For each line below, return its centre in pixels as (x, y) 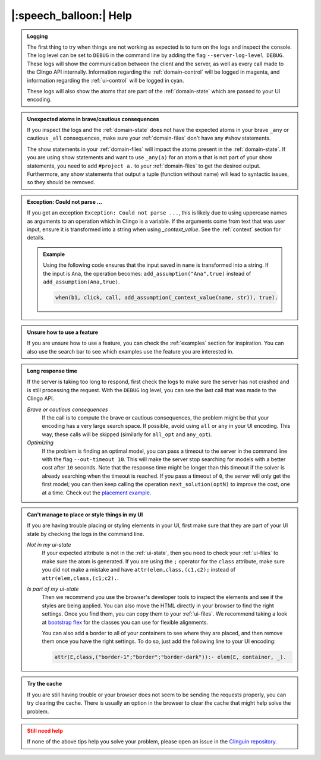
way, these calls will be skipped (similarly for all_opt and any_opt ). (127, 434)
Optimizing (40, 443)
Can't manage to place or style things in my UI (85, 515)
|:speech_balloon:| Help (71, 15)
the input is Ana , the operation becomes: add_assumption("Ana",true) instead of (147, 273)
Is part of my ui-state (53, 589)
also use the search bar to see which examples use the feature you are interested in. (130, 351)
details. (36, 238)
